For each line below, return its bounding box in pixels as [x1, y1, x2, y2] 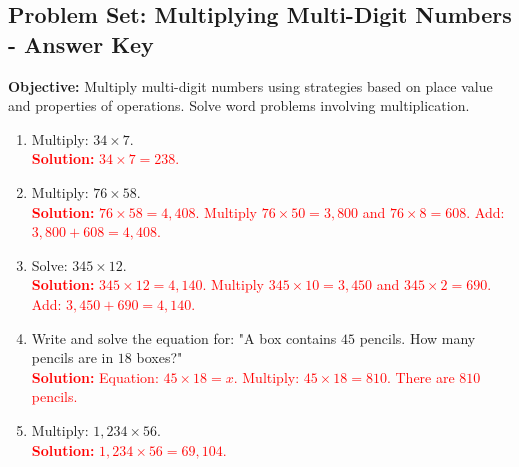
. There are [386, 366, 455, 387]
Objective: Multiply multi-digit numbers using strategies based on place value [8, 75, 493, 96]
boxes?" [136, 347, 183, 368]
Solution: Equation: [31, 366, 159, 387]
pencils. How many [359, 327, 476, 348]
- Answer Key [8, 28, 154, 59]
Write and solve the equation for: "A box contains [31, 327, 337, 348]
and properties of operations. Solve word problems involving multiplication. [8, 95, 470, 116]
